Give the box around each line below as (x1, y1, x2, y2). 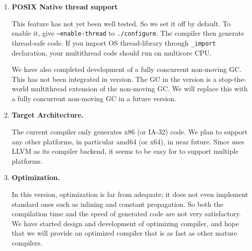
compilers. (11, 238, 43, 248)
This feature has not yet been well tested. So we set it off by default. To (11, 18, 231, 28)
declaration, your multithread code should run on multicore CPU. (11, 47, 212, 58)
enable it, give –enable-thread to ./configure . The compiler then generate (11, 28, 245, 38)
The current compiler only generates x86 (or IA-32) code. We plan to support (11, 126, 248, 137)
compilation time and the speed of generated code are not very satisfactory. (11, 208, 241, 219)
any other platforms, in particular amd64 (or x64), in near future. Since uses (11, 136, 245, 146)
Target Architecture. (11, 110, 84, 120)
